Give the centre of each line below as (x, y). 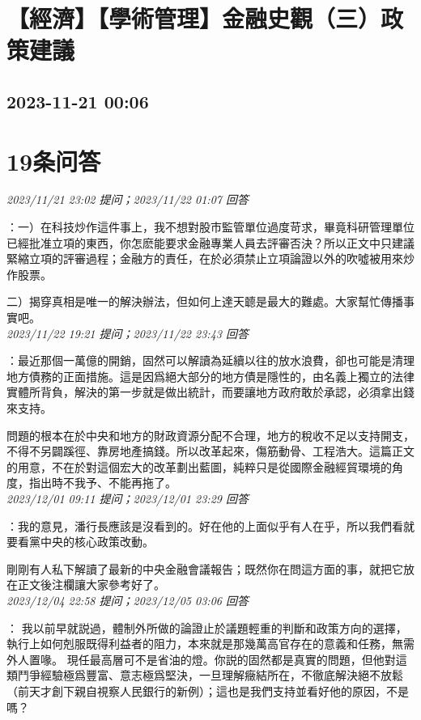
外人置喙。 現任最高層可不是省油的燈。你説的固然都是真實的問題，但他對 (201, 659)
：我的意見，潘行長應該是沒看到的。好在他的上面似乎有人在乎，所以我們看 (205, 525)
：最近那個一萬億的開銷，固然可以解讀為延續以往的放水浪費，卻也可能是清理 (210, 360)
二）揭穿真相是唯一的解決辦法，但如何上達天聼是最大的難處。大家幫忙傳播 (205, 301)
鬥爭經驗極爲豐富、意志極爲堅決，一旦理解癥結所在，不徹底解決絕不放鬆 (210, 675)
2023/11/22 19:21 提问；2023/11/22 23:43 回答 (128, 333)
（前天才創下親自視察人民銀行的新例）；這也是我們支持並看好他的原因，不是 (208, 690)
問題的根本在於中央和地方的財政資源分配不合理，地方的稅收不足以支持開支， (210, 435)
